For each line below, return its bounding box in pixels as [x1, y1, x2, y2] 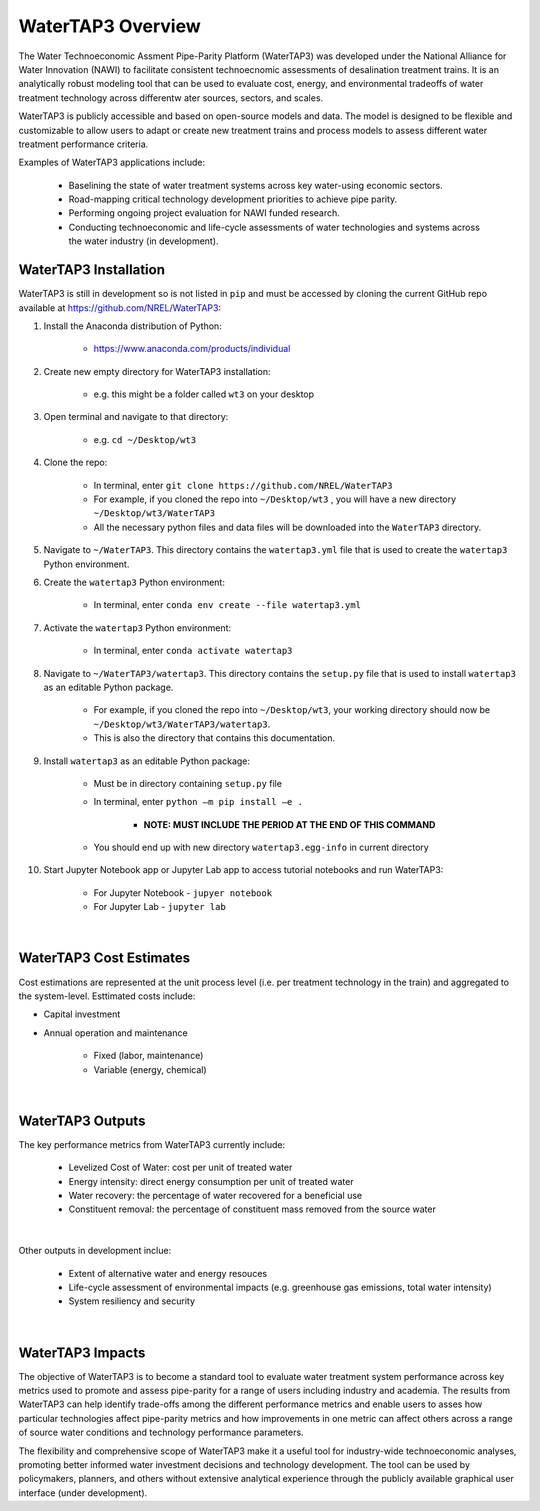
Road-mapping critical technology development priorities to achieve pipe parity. [68, 193, 398, 205]
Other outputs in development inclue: [18, 1245, 172, 1257]
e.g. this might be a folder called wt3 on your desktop [93, 388, 315, 400]
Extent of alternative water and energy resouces [68, 1267, 268, 1279]
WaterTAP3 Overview [18, 15, 201, 37]
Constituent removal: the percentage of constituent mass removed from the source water [68, 1203, 437, 1215]
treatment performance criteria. [18, 138, 149, 150]
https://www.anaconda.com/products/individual [93, 343, 291, 355]
